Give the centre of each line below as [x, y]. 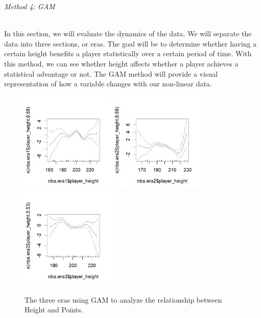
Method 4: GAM [30, 6]
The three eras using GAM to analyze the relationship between [123, 299]
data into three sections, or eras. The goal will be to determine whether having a [130, 43]
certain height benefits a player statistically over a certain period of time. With [128, 53]
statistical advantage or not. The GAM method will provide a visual [111, 73]
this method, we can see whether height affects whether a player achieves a [121, 63]
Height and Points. [54, 310]
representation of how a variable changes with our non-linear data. [108, 84]
